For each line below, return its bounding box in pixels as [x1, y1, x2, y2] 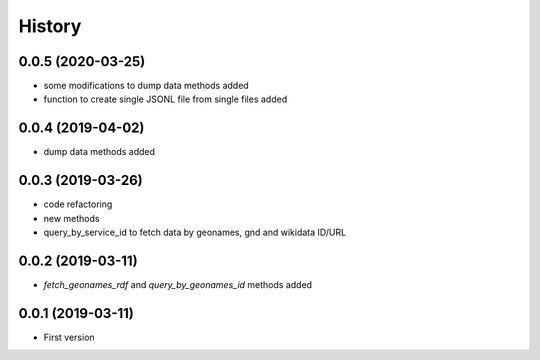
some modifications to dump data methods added [43, 80, 249, 92]
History [18, 15, 82, 37]
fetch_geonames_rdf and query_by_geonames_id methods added [43, 278, 313, 290]
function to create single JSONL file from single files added [43, 93, 288, 105]
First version [43, 331, 95, 343]
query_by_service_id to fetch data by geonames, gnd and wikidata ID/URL [43, 226, 347, 239]
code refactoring [43, 198, 113, 210]
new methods [43, 212, 100, 224]
